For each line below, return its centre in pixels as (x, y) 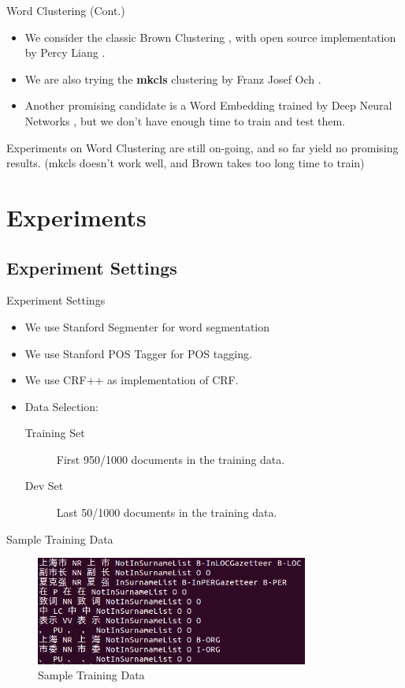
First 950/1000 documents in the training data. (171, 459)
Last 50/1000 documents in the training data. (167, 512)
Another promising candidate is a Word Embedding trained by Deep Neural (208, 105)
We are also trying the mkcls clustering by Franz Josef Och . (173, 79)
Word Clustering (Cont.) (66, 10)
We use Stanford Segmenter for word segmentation (147, 326)
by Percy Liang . (65, 52)
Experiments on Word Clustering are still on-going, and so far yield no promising (202, 147)
